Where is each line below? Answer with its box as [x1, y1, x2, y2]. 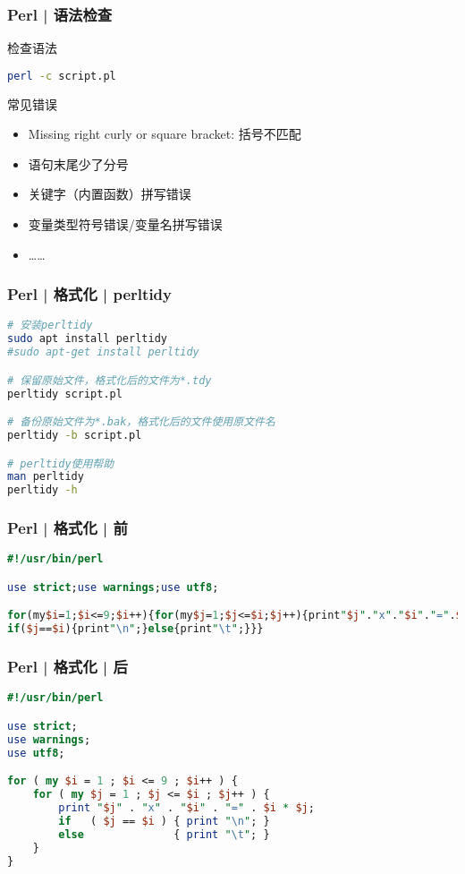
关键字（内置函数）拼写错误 [28, 184, 191, 203]
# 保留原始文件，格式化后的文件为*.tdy [7, 373, 212, 387]
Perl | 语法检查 [7, 3, 113, 25]
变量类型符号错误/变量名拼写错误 [28, 215, 223, 234]
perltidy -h [7, 484, 78, 497]
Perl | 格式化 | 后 [7, 655, 128, 678]
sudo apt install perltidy [7, 332, 167, 346]
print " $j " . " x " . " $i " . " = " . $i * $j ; [58, 801, 315, 814]
